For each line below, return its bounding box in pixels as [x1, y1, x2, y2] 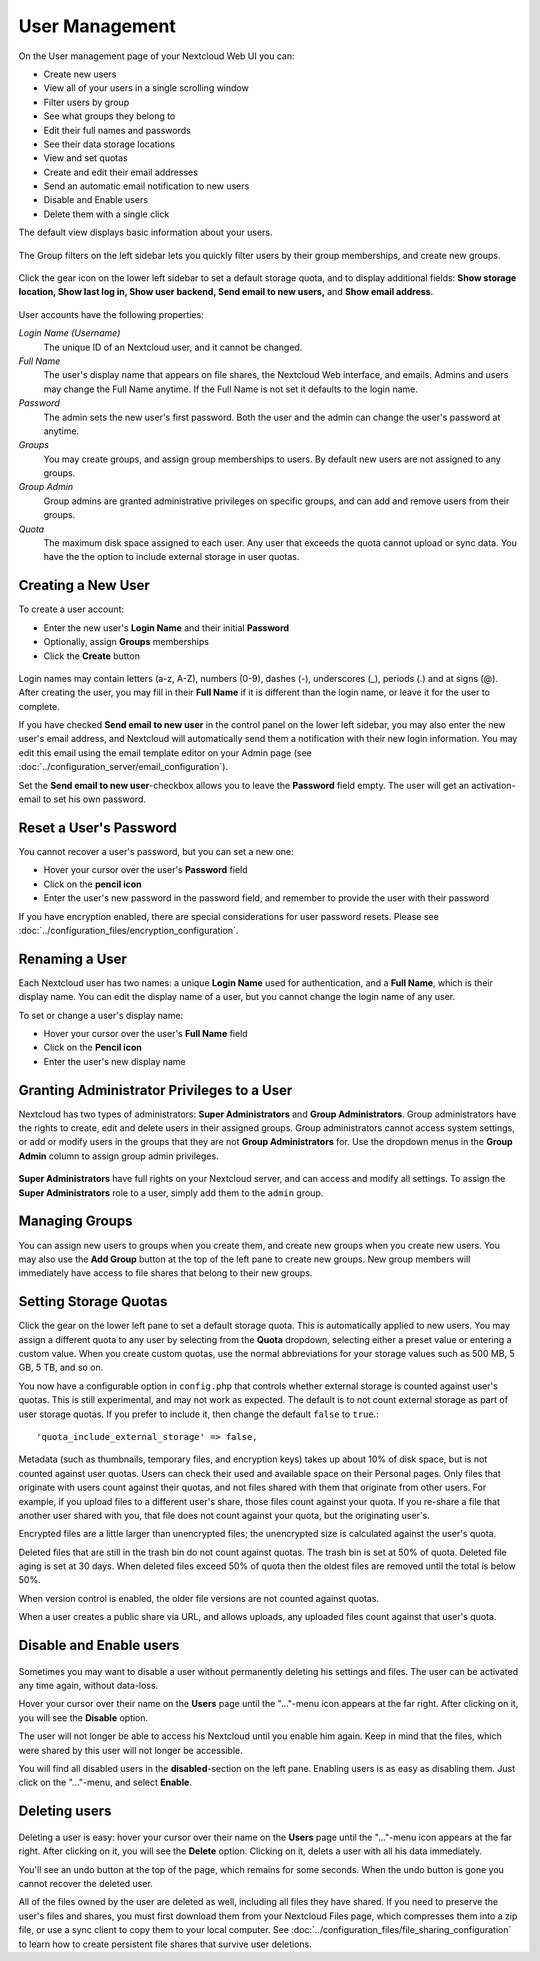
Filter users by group [43, 96, 130, 108]
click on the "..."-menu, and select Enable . [18, 1776, 192, 1789]
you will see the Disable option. [18, 1711, 149, 1724]
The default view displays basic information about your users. [18, 226, 274, 239]
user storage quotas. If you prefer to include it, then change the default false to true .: [18, 1408, 379, 1420]
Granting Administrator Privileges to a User [18, 1081, 293, 1099]
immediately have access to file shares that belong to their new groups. [18, 1267, 313, 1279]
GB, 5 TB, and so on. [18, 1361, 104, 1374]
